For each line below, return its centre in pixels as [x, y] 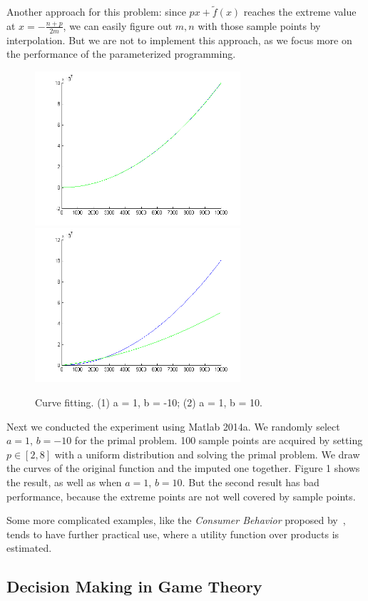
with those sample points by [259, 25]
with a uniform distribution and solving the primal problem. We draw [207, 454]
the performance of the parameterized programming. [121, 54]
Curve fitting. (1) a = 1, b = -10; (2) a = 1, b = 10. [149, 402]
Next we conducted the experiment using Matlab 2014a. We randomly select [173, 426]
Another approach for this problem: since [96, 12]
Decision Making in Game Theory [134, 586]
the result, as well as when [64, 482]
